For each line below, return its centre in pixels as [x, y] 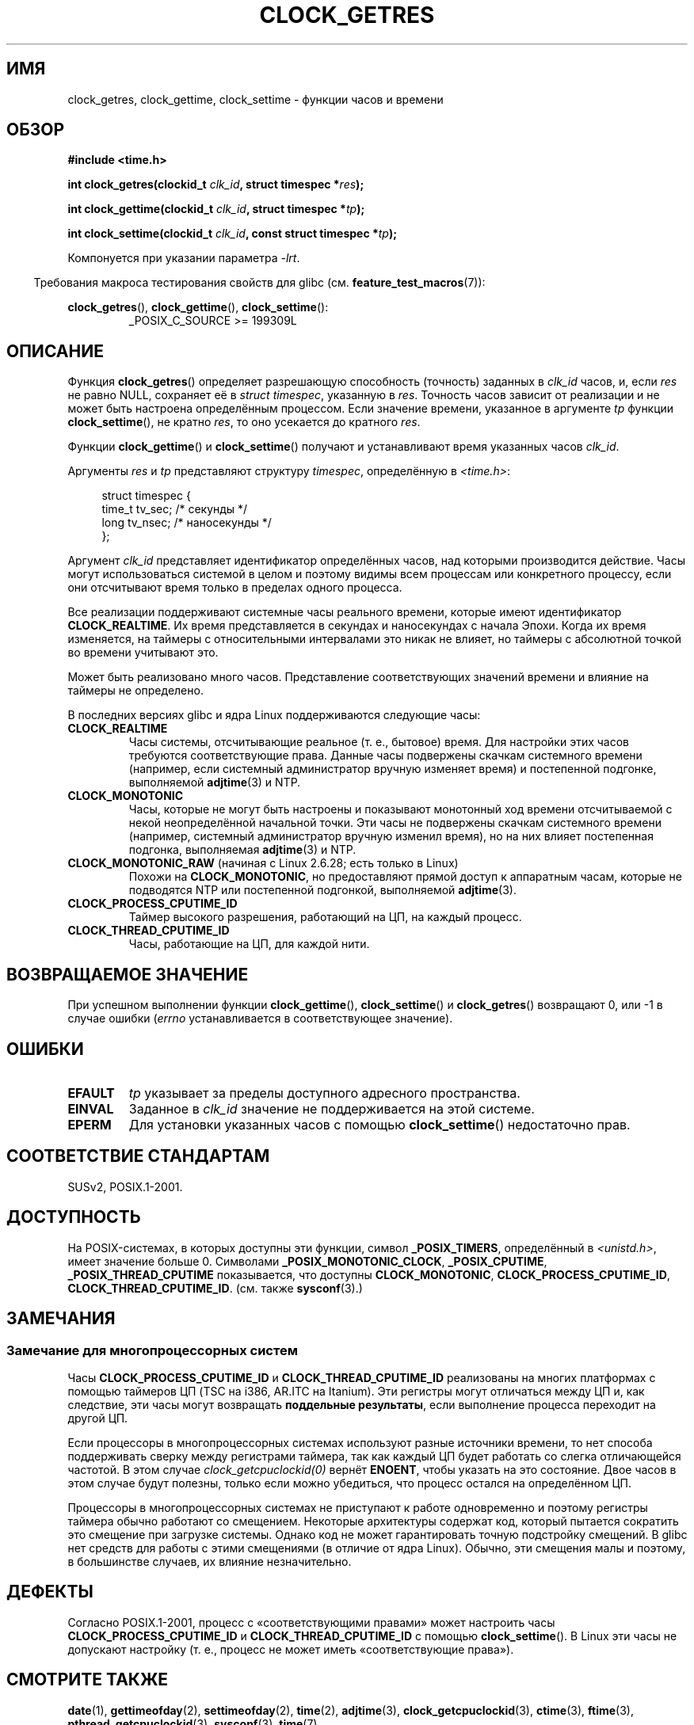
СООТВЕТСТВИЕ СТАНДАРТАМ [138, 1156]
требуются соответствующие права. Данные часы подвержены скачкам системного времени [385, 756]
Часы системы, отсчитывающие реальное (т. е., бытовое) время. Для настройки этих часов [379, 742]
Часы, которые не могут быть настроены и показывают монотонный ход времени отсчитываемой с [400, 809]
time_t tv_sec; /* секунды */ [175, 509]
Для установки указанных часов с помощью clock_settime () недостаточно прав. [379, 1124]
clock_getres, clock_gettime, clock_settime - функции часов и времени [255, 99]
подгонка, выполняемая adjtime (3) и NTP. [242, 850]
